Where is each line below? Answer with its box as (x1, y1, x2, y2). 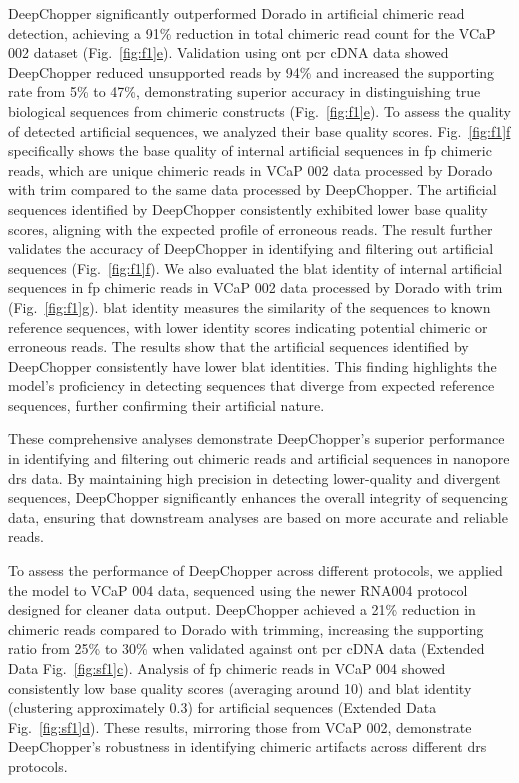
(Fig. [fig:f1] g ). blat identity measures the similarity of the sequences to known (8, 296, 491, 317)
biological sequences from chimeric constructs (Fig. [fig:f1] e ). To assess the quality (8, 100, 511, 121)
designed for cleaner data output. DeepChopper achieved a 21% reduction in (8, 599, 476, 620)
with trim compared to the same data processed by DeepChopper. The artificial (8, 179, 497, 200)
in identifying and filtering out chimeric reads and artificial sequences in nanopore (8, 448, 510, 469)
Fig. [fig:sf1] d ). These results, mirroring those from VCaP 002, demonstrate (8, 716, 472, 737)
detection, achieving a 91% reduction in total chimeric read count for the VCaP (8, 22, 496, 43)
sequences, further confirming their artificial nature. (8, 394, 325, 415)
